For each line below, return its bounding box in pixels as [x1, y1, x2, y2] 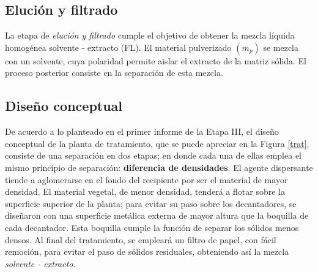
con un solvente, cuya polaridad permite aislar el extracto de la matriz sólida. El [5, 54, 306, 67]
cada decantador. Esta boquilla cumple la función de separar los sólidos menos [5, 221, 299, 233]
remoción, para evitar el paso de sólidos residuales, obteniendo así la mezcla [5, 245, 289, 258]
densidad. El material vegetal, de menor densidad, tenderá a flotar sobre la [5, 185, 285, 198]
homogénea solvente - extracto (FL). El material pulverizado [5, 40, 232, 53]
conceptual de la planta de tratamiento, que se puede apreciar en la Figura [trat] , [5, 137, 309, 149]
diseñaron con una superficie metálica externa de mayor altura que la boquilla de [5, 209, 309, 222]
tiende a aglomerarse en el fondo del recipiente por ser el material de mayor [5, 173, 288, 186]
